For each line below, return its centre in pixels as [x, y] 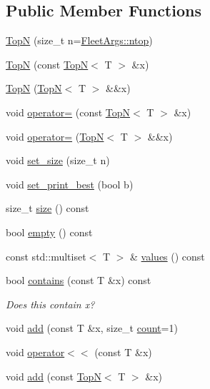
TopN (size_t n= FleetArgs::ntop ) [79, 40]
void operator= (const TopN [68, 112]
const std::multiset [46, 256]
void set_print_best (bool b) [70, 184]
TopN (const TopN [47, 64]
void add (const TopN [54, 376]
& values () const [167, 256]
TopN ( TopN [34, 88]
